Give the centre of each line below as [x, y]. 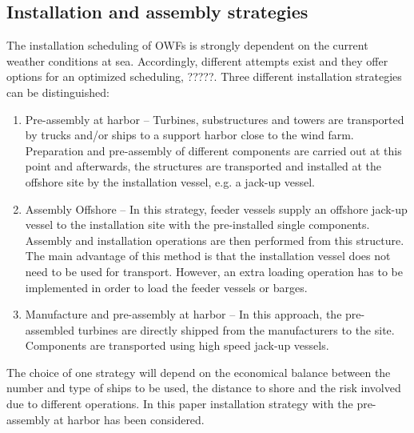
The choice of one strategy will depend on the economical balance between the [199, 372]
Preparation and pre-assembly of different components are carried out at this [213, 150]
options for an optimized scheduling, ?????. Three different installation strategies [204, 76]
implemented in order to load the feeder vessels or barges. [166, 287]
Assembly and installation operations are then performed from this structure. [215, 240]
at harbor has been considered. [129, 419]
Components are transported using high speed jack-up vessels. [177, 345]
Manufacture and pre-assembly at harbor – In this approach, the [183, 314]
